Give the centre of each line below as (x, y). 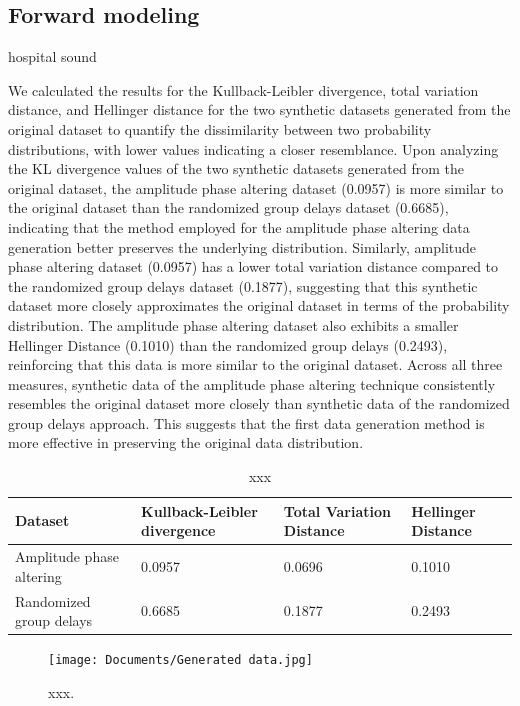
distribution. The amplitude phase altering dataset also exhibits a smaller (233, 324)
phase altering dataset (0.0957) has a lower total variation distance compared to (253, 266)
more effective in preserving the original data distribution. (186, 442)
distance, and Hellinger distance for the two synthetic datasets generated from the (259, 109)
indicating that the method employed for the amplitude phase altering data (239, 226)
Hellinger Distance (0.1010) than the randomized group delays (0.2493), (228, 344)
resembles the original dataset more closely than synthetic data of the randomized (259, 403)
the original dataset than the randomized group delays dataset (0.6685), (228, 207)
